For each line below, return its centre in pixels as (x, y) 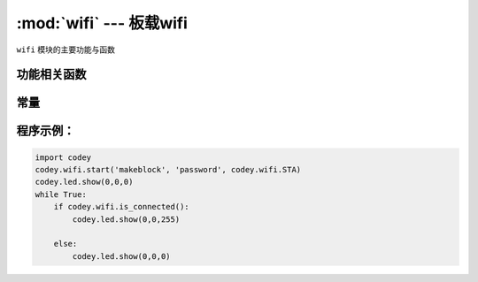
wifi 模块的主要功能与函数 (66, 50)
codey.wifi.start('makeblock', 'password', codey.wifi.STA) (168, 169)
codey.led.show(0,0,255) (126, 219)
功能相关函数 (51, 75)
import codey (63, 157)
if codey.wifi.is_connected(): (121, 207)
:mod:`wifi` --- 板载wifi (102, 23)
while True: (61, 194)
